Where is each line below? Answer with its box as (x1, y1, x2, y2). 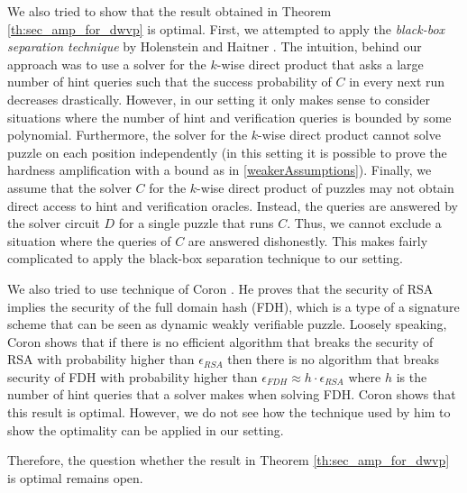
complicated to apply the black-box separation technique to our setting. (7, 249, 403, 268)
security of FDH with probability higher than (7, 367, 258, 386)
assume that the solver (7, 178, 132, 196)
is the (396, 367, 427, 386)
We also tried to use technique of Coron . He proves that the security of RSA (7, 278, 434, 297)
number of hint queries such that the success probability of (7, 72, 332, 91)
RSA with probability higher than (7, 350, 195, 369)
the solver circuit (7, 214, 100, 233)
